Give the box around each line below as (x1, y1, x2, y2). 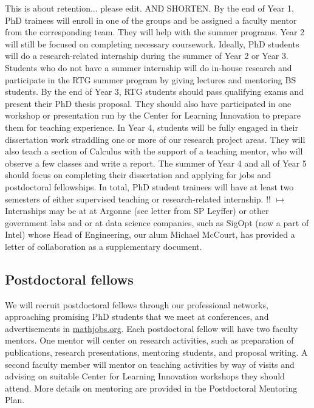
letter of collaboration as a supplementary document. (5, 240, 202, 252)
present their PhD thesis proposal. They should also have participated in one (5, 97, 292, 109)
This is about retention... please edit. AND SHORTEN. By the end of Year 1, (5, 2, 294, 14)
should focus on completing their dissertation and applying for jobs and (5, 168, 271, 181)
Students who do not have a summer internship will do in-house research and (5, 61, 292, 74)
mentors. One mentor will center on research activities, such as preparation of (5, 334, 294, 347)
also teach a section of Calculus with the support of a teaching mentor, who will (5, 145, 303, 157)
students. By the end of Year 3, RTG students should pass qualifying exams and (5, 85, 304, 98)
